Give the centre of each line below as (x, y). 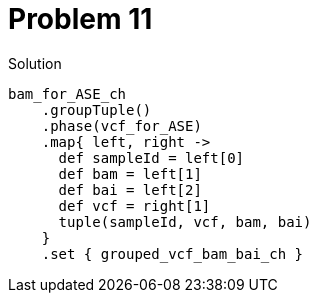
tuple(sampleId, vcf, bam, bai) (185, 221)
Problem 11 (80, 19)
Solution (35, 63)
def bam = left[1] (130, 173)
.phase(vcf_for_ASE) (121, 125)
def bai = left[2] (130, 189)
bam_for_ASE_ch (67, 93)
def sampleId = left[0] (151, 157)
